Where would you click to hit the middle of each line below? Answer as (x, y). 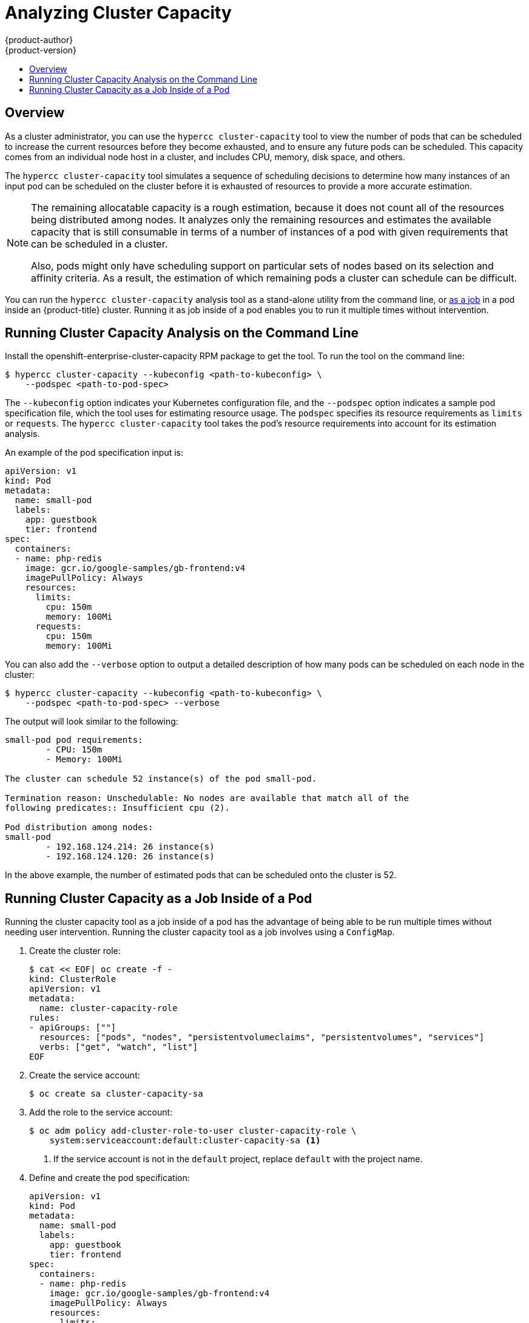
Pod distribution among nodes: (79, 827)
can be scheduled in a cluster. (99, 244)
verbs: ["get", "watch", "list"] (119, 1047)
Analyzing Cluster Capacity (118, 13)
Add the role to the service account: (101, 1112)
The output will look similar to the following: (92, 722)
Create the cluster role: (75, 951)
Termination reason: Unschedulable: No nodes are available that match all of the (207, 798)
